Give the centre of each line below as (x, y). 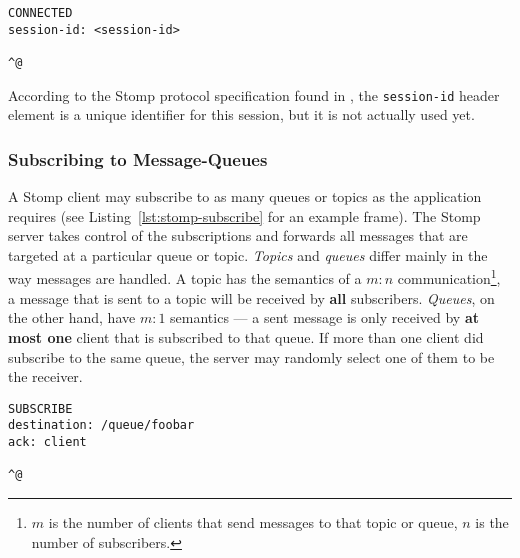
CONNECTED (40, 13)
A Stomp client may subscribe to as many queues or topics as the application (245, 196)
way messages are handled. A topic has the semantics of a (185, 278)
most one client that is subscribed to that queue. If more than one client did (246, 336)
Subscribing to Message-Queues (138, 158)
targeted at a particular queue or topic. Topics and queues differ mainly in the (248, 254)
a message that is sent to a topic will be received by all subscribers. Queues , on (251, 297)
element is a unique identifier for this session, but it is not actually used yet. (241, 114)
